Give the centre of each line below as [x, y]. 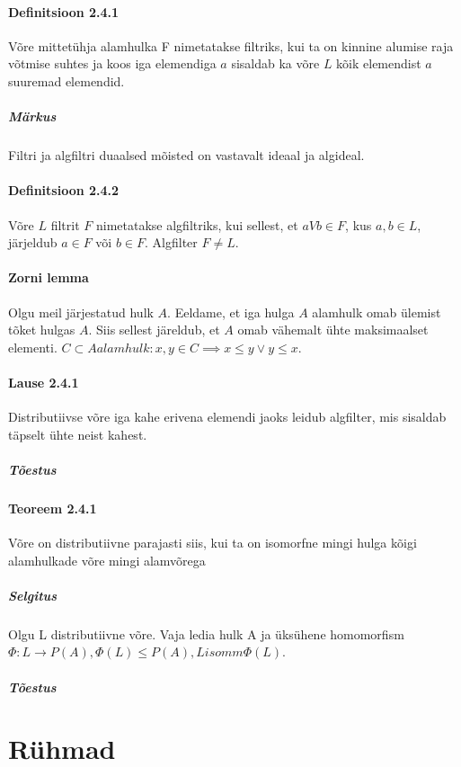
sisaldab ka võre [275, 63]
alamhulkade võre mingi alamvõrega [107, 560]
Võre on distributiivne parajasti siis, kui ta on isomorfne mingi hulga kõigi [213, 543]
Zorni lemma [49, 277]
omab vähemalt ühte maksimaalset [333, 330]
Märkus [32, 116]
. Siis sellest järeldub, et [154, 330]
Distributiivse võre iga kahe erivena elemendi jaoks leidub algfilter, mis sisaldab [227, 417]
